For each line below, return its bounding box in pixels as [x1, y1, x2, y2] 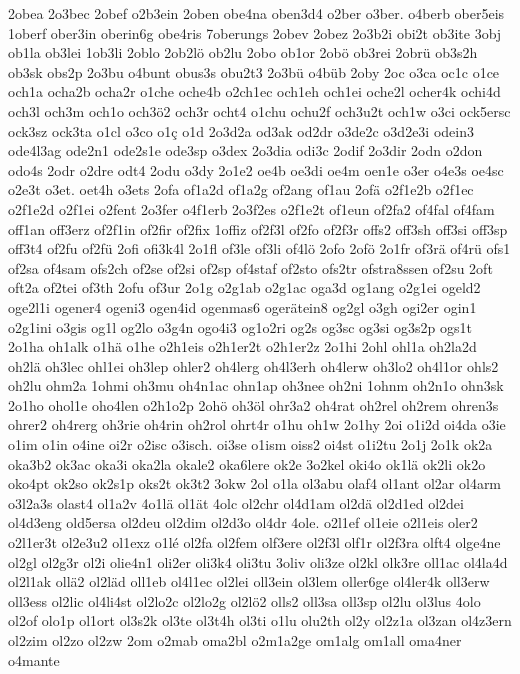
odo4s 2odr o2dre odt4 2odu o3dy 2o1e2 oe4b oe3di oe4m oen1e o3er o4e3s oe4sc [8, 159, 504, 180]
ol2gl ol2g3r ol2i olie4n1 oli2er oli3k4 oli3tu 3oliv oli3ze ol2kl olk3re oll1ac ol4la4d [8, 551, 508, 572]
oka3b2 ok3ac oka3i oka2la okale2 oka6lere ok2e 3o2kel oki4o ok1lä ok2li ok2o [8, 453, 486, 474]
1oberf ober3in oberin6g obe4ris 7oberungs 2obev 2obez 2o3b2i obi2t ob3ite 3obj [8, 22, 502, 43]
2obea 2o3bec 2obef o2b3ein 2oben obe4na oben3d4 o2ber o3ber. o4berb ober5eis [8, 3, 505, 23]
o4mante [8, 649, 60, 670]
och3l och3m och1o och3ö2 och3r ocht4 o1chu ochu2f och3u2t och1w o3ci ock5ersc [8, 100, 511, 121]
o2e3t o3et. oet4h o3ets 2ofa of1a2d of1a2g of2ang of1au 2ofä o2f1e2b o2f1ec [8, 179, 474, 200]
